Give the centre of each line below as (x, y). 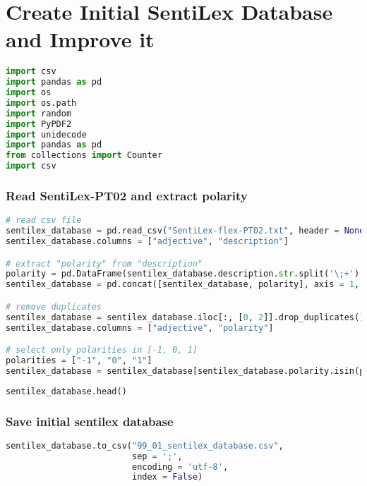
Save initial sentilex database (90, 421)
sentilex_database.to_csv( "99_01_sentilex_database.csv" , (145, 445)
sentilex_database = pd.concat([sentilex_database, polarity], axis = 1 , (183, 285)
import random (39, 113)
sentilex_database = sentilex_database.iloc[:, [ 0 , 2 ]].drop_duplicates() (185, 317)
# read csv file (44, 220)
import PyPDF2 (39, 124)
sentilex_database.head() (66, 391)
